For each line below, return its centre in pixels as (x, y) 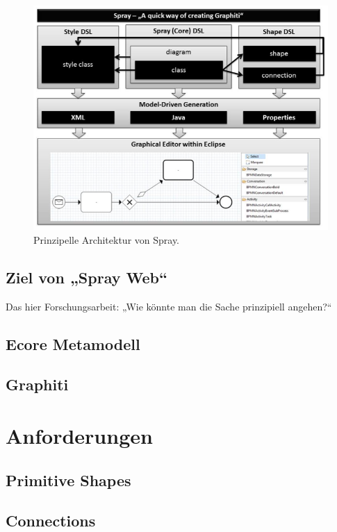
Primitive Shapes (68, 480)
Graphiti (37, 384)
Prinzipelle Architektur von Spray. (107, 239)
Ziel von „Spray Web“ (87, 277)
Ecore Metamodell (73, 343)
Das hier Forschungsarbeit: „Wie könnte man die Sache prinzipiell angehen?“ (169, 306)
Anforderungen (79, 436)
